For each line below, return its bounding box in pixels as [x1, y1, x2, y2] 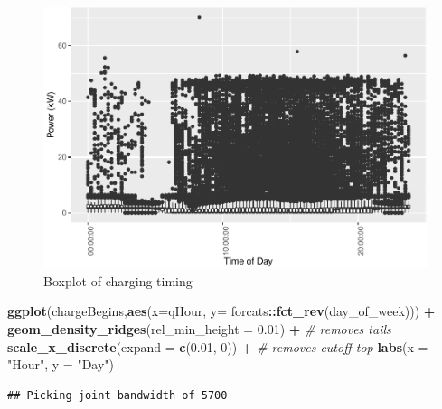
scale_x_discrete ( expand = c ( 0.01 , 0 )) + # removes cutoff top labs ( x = [7, 337, 428, 356]
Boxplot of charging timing [43, 271, 193, 290]
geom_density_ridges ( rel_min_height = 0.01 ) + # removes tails [7, 320, 391, 339]
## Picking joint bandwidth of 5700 [7, 388, 228, 402]
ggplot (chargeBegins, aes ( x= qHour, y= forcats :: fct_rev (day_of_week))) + [7, 302, 436, 321]
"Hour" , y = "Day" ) [7, 355, 115, 374]
